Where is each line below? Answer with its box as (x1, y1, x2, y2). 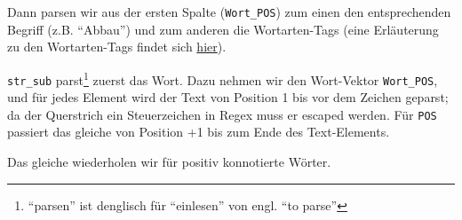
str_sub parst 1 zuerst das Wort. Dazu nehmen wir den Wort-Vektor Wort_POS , (7, 67, 438, 89)
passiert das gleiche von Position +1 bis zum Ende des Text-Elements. (7, 122, 390, 141)
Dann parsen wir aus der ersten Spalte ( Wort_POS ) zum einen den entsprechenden (7, 3, 451, 20)
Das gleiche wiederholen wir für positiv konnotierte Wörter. (7, 153, 331, 170)
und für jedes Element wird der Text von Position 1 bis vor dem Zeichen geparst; (7, 88, 449, 106)
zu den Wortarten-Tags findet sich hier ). (7, 37, 227, 56)
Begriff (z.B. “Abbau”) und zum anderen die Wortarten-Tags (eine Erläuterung (7, 20, 439, 38)
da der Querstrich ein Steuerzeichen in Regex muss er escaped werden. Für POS (7, 105, 437, 123)
